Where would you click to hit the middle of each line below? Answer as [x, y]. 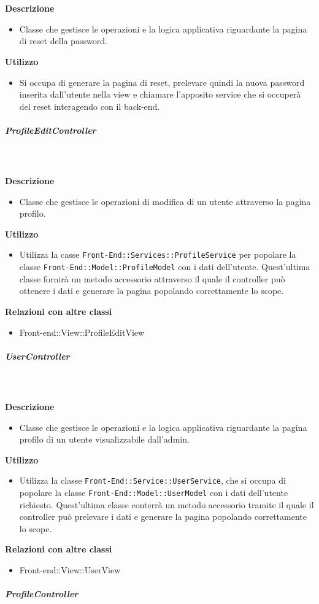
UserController [37, 356]
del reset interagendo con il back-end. [90, 106]
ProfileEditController [51, 130]
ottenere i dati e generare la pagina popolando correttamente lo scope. [152, 291]
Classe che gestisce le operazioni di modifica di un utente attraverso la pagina [165, 201]
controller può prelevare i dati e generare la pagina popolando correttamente [163, 517]
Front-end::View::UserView [70, 569]
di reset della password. [63, 41]
